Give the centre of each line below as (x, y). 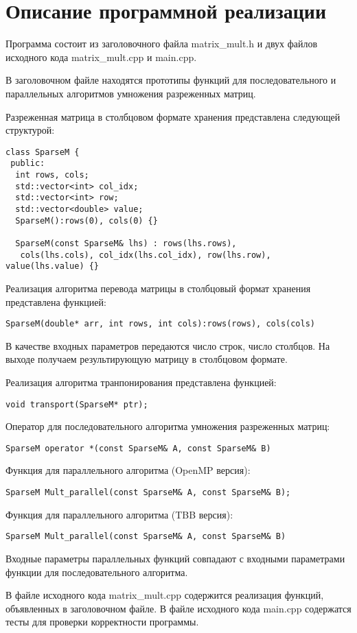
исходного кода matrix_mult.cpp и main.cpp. (101, 57)
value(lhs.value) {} (53, 266)
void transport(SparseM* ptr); (77, 404)
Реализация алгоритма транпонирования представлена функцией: (141, 382)
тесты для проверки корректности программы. (102, 622)
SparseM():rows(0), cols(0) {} (87, 220)
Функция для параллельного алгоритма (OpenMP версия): (128, 470)
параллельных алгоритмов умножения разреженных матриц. (131, 93)
